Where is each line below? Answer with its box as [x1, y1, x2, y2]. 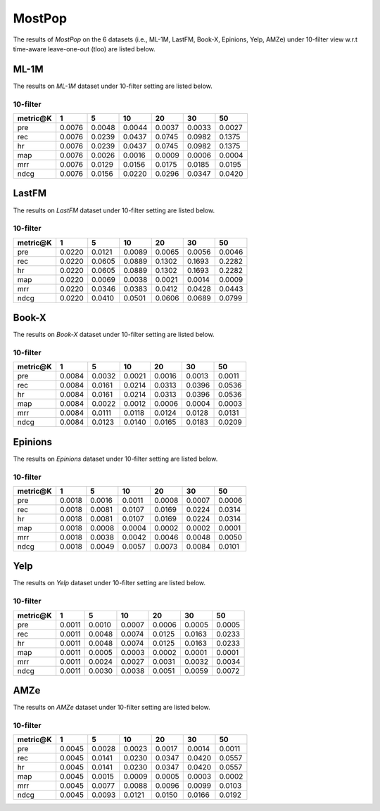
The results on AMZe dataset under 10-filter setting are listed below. [13, 703, 210, 712]
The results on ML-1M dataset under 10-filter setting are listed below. [13, 82, 213, 90]
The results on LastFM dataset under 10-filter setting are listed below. [13, 206, 215, 215]
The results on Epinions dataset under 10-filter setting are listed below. [13, 454, 218, 463]
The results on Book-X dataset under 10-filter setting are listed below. [13, 331, 215, 339]
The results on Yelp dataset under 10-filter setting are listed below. [13, 579, 206, 587]
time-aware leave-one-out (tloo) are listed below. [13, 44, 156, 53]
